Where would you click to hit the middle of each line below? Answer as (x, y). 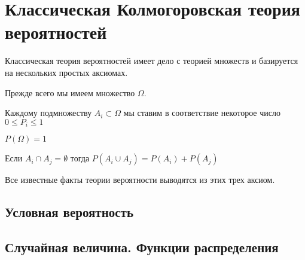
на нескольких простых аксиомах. (66, 72)
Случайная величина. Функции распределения (142, 247)
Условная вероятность (69, 212)
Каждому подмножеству (48, 113)
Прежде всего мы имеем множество (70, 92)
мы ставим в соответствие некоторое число (202, 113)
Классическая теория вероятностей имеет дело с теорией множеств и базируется (152, 61)
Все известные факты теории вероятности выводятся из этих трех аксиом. (140, 180)
